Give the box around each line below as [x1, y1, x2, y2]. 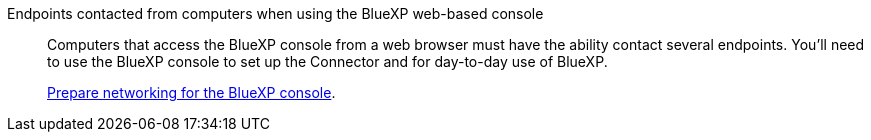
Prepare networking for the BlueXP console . [47, 84, 336, 101]
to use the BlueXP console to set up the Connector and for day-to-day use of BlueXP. [47, 53, 608, 70]
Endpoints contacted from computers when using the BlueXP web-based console [7, 5, 544, 22]
